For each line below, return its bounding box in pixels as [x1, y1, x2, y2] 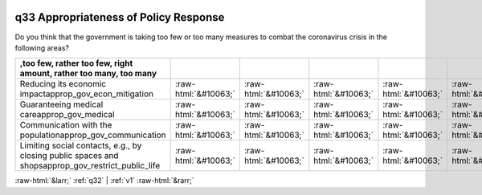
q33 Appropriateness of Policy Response [14, 10, 225, 24]
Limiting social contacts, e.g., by [19, 140, 142, 152]
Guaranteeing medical [19, 99, 104, 110]
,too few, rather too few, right [19, 58, 133, 69]
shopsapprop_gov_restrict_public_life [19, 160, 161, 172]
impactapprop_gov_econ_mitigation [19, 88, 154, 100]
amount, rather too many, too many [19, 68, 157, 79]
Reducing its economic [19, 79, 107, 90]
